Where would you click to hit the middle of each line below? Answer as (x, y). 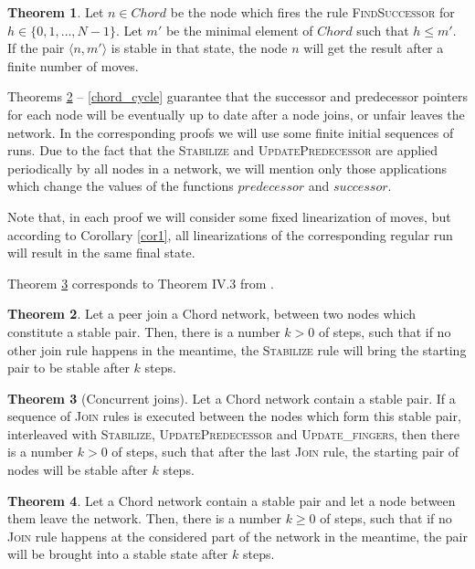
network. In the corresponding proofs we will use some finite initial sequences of (231, 132)
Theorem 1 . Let (56, 12)
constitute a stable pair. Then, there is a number (144, 331)
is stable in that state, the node (199, 48)
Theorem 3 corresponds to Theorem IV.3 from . (141, 283)
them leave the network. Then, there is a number (144, 518)
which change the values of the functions (121, 186)
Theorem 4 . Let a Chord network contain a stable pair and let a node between (232, 500)
